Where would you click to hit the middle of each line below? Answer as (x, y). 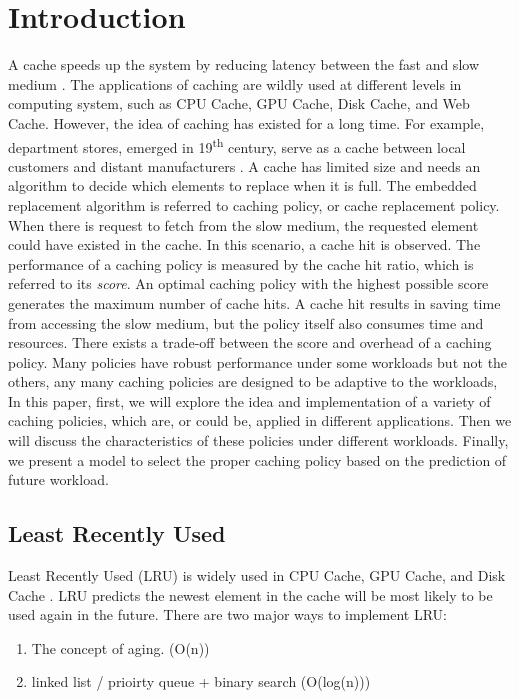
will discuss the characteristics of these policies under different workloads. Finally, (258, 440)
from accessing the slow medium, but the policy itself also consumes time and (246, 322)
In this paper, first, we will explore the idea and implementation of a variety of (249, 400)
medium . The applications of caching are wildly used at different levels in (235, 83)
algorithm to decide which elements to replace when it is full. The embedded (242, 185)
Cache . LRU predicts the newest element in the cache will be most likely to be (250, 594)
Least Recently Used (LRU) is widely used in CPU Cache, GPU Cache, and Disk (257, 575)
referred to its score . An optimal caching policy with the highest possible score (248, 283)
